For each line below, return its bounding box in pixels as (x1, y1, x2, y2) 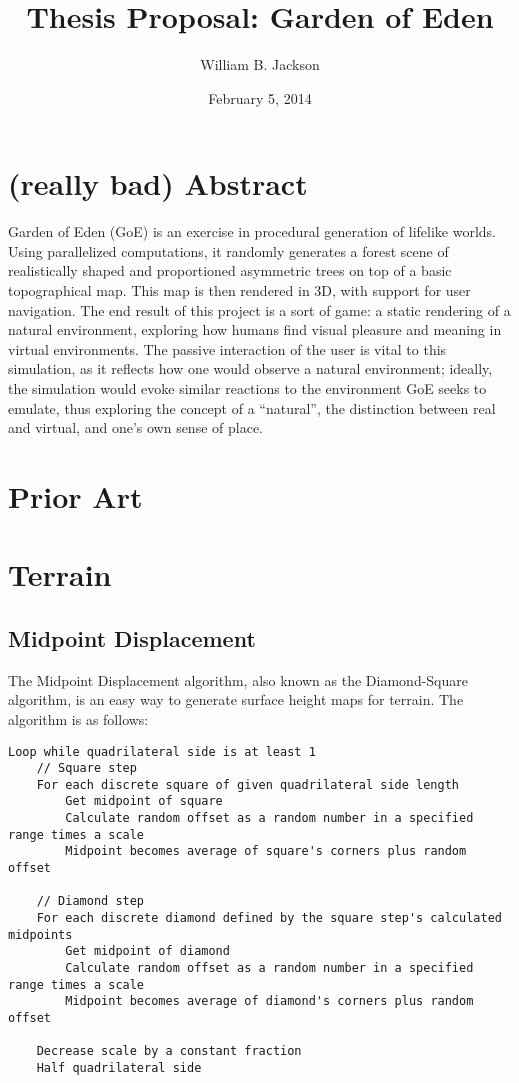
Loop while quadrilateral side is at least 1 (8, 744, 316, 759)
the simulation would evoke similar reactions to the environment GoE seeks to (8, 378, 487, 398)
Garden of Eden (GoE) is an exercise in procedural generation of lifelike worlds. (8, 221, 496, 242)
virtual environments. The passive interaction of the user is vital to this (8, 338, 447, 359)
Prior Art (8, 475, 143, 516)
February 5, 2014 (208, 87, 312, 108)
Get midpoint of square (65, 794, 223, 809)
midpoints (8, 927, 73, 942)
